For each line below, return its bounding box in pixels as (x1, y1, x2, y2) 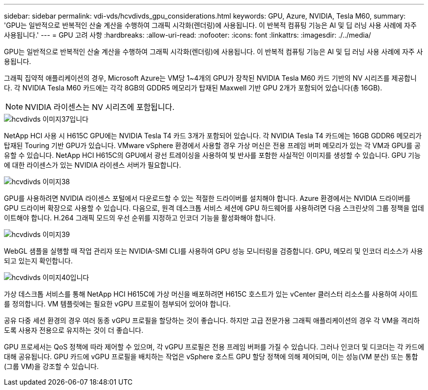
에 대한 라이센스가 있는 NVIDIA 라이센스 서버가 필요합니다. (4, 161, 181, 169)
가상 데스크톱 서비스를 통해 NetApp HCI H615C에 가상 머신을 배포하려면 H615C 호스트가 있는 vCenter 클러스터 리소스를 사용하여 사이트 (4, 290, 418, 298)
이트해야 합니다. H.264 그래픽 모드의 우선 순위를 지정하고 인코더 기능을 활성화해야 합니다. (4, 214, 276, 222)
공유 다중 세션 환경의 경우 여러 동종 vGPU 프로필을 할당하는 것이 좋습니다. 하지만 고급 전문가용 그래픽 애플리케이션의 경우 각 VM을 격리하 (4, 316, 420, 325)
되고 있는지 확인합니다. (4, 257, 73, 265)
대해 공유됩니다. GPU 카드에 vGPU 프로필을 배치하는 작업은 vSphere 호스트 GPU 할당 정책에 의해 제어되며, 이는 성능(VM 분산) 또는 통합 (4, 352, 418, 361)
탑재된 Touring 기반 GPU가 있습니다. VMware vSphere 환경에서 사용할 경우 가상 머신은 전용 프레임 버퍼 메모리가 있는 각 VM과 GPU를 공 (4, 141, 421, 150)
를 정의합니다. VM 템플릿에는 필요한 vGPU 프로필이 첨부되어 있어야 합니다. (4, 300, 231, 308)
